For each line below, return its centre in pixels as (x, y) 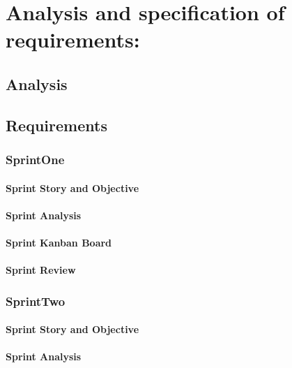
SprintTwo (36, 301)
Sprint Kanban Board (59, 242)
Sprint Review (41, 270)
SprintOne (35, 160)
